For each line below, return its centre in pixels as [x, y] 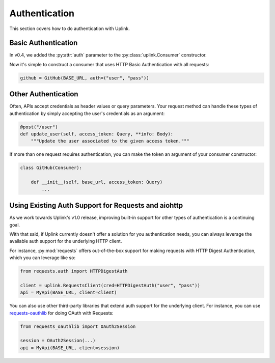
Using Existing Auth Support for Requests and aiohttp [96, 205]
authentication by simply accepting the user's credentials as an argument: [87, 113]
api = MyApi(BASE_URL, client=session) [70, 348]
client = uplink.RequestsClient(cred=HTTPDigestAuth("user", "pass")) [110, 285]
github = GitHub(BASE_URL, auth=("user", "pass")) [85, 78]
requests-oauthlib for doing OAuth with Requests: [62, 313]
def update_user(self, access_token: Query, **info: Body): [97, 134]
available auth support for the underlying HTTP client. [66, 241]
